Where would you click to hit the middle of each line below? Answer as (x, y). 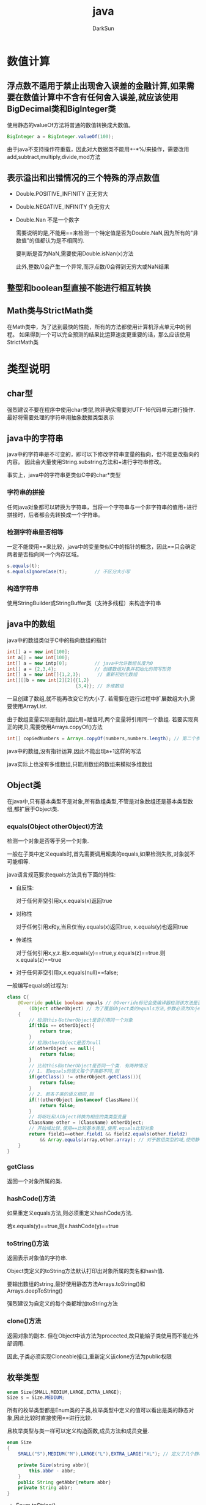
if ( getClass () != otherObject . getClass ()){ (85, 1077)
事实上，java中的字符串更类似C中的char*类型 (64, 475)
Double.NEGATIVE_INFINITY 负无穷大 (63, 207)
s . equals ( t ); (24, 566)
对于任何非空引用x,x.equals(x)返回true (64, 901)
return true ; (56, 1031)
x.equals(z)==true (39, 960)
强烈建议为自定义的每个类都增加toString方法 (63, 1304)
